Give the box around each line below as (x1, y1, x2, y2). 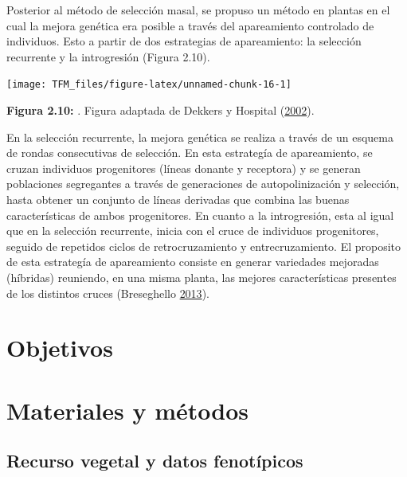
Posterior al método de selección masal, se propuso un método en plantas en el (6, 2, 390, 18)
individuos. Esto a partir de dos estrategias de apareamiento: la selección (6, 33, 362, 49)
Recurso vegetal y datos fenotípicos (6, 448, 303, 473)
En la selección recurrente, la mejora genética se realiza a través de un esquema (6, 128, 393, 145)
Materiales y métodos (6, 393, 249, 426)
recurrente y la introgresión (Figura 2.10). (6, 48, 210, 65)
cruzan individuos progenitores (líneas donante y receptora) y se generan (6, 159, 361, 176)
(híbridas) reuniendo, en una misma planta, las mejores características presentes (6, 268, 397, 285)
